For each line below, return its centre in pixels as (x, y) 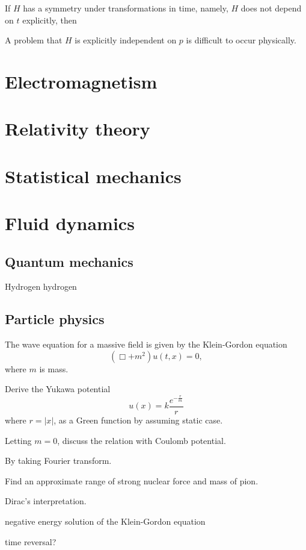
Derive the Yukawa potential (58, 389)
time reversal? (31, 541)
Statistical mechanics (93, 176)
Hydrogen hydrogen (41, 286)
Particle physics (55, 319)
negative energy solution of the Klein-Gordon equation (105, 521)
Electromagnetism (81, 81)
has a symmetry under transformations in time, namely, (126, 8)
